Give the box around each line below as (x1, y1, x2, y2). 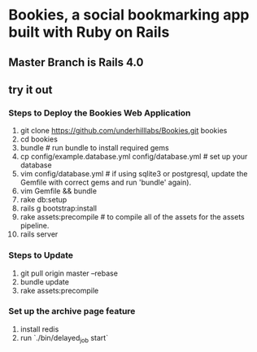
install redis (20, 324, 59, 334)
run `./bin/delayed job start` (20, 332, 108, 345)
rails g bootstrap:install (20, 203, 98, 213)
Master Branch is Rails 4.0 (8, 55, 144, 69)
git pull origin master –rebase (20, 268, 118, 278)
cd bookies (20, 134, 59, 144)
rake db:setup (20, 195, 68, 205)
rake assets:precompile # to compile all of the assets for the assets (20, 212, 246, 222)
